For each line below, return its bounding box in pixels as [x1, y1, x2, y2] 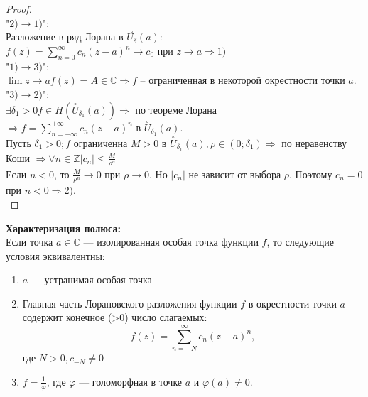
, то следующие [266, 234, 334, 249]
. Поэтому [289, 166, 332, 181]
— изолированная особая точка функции [83, 234, 259, 249]
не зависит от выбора [188, 166, 281, 181]
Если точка [6, 234, 53, 249]
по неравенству [281, 135, 347, 150]
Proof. [6, 1, 32, 16]
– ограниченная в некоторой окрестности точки [140, 72, 345, 87]
